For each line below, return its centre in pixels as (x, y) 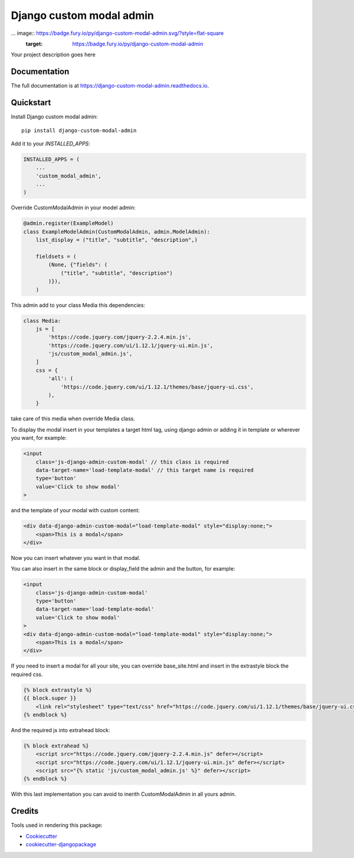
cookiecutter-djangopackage (61, 844)
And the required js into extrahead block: (60, 730)
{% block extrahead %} (56, 746)
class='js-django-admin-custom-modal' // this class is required (132, 462)
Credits (25, 811)
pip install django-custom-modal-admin (79, 130)
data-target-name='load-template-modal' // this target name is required (145, 470)
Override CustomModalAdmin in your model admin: (73, 208)
